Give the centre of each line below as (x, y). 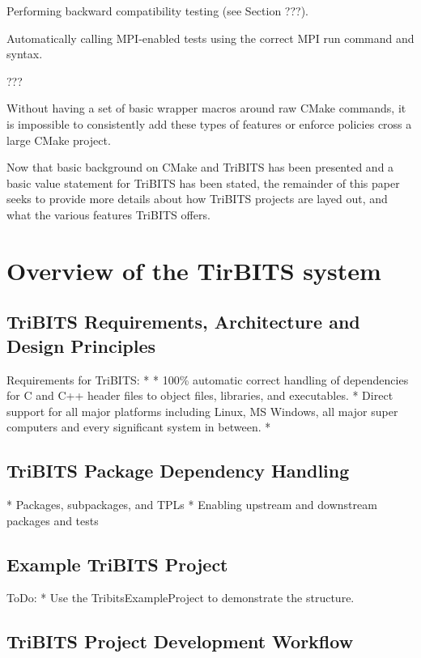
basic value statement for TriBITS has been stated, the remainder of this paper (203, 183)
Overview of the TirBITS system (194, 270)
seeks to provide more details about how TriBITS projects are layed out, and (197, 199)
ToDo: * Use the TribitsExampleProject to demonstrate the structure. (181, 598)
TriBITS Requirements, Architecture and (183, 322)
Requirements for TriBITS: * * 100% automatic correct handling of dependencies (208, 379)
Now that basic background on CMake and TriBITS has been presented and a (200, 167)
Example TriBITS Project (117, 564)
